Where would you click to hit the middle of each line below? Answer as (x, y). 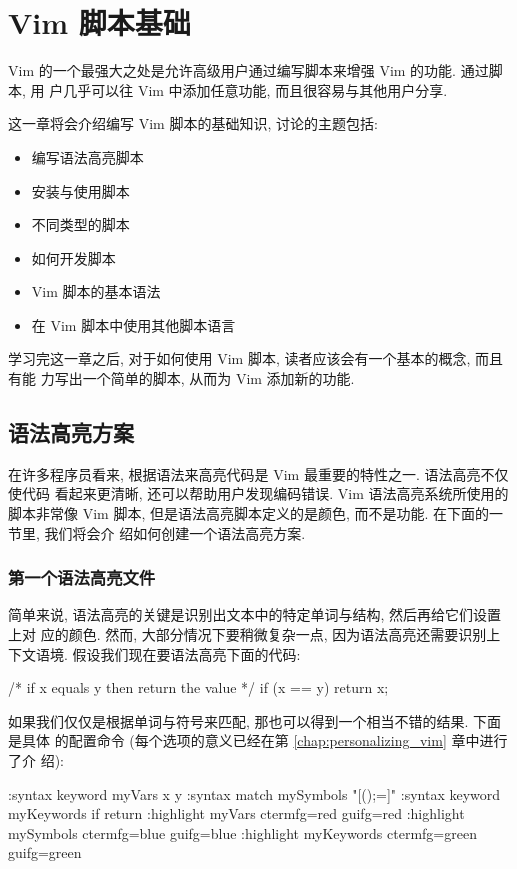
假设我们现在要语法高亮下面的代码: (186, 653)
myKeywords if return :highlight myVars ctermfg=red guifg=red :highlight (236, 813)
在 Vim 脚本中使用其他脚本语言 (133, 324)
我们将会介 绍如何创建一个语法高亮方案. (175, 532)
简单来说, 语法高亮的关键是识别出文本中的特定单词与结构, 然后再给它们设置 (255, 614)
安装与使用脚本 (80, 190)
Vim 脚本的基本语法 (96, 291)
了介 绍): (36, 760)
